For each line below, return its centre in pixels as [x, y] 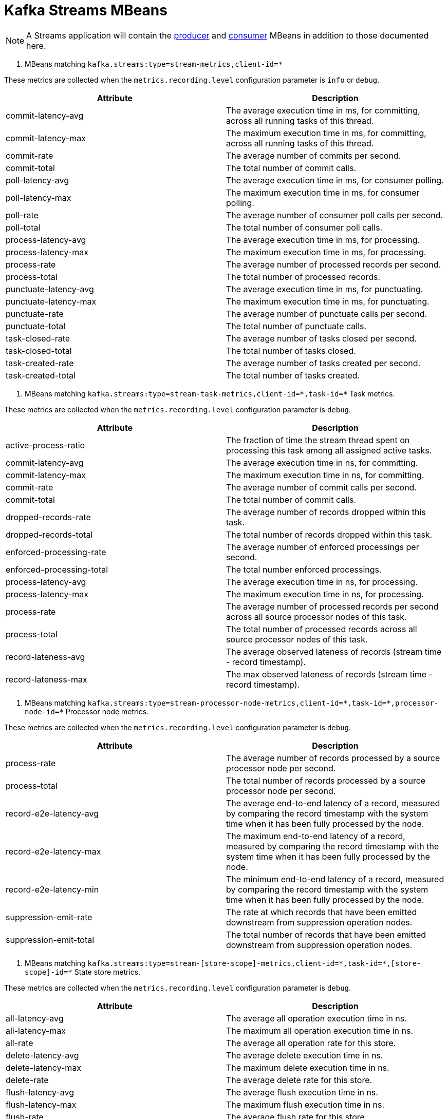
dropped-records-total [49, 534]
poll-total [23, 227]
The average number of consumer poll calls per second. [335, 215]
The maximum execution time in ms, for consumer [323, 192]
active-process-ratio [45, 445]
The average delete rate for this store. [299, 1080]
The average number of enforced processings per [323, 547]
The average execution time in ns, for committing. [322, 462]
